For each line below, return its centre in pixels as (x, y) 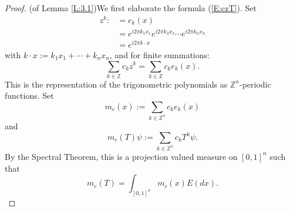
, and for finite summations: (159, 54)
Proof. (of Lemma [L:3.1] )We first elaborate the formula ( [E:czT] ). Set (131, 8)
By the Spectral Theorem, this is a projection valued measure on (121, 156)
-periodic (255, 84)
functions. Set (29, 96)
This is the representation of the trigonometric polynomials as (116, 84)
